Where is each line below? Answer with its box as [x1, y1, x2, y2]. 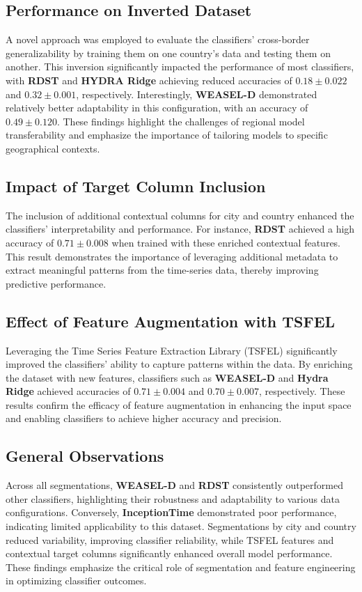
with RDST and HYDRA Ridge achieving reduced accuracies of [6, 72, 292, 87]
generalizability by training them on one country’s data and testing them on [6, 45, 331, 60]
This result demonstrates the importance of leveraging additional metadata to [6, 249, 338, 263]
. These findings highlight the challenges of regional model [56, 114, 305, 128]
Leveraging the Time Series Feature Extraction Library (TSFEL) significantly [6, 343, 338, 357]
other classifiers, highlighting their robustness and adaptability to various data [6, 491, 340, 506]
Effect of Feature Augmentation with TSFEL [6, 310, 336, 332]
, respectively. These [258, 384, 345, 398]
